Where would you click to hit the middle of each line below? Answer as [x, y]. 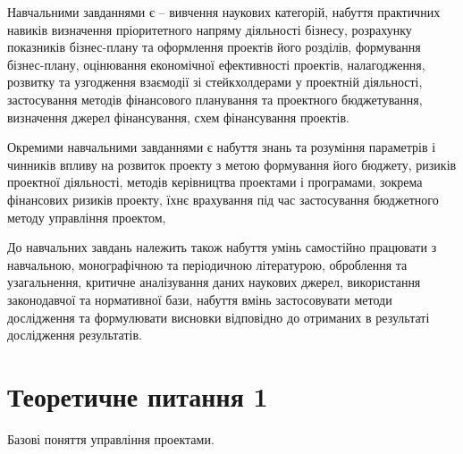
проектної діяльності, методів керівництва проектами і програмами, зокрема [215, 182]
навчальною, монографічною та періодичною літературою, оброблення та [207, 264]
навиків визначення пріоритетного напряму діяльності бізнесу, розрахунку [210, 29]
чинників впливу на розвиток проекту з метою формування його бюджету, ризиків [232, 164]
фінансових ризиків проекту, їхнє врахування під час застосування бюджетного [223, 199]
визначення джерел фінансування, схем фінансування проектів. [178, 117]
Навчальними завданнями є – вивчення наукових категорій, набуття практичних [224, 12]
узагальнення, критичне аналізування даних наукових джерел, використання [214, 282]
